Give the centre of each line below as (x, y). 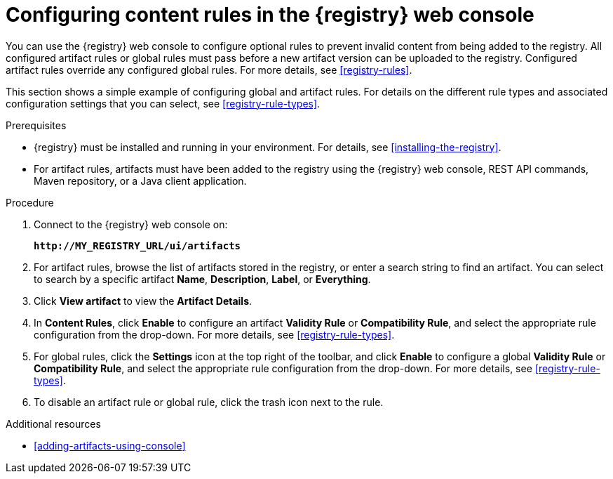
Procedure (30, 202)
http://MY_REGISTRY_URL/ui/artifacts (137, 245)
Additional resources (53, 424)
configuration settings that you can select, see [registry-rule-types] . (163, 103)
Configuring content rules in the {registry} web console (270, 15)
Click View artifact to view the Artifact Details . (143, 301)
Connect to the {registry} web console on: (131, 224)
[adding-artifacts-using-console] (110, 445)
